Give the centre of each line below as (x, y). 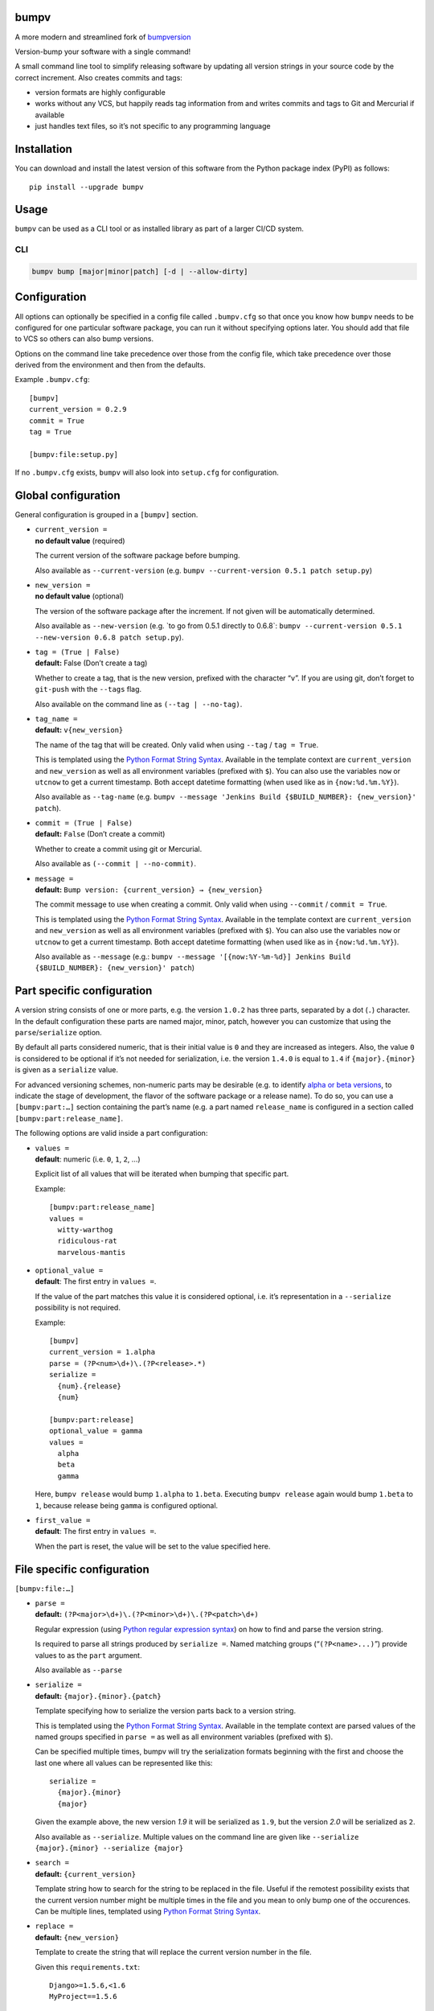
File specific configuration (82, 1569)
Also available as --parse (78, 1670)
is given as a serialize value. (66, 1070)
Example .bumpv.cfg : (52, 380)
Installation (43, 149)
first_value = (63, 1520)
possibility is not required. (78, 1308)
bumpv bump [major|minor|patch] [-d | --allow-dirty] (140, 271)
